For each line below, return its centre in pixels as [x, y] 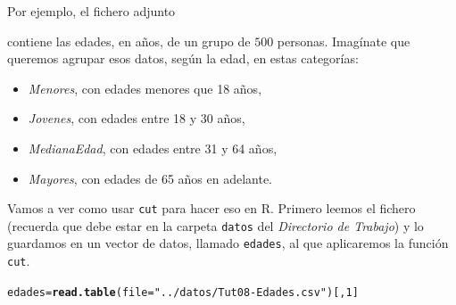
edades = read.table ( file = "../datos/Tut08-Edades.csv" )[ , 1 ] [183, 292]
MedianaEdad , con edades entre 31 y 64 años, [153, 148]
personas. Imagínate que [344, 41]
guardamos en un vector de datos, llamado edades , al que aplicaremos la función [228, 243]
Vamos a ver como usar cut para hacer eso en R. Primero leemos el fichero [211, 208]
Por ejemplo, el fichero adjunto [91, 11]
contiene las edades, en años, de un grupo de [129, 41]
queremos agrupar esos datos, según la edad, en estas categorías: [183, 58]
